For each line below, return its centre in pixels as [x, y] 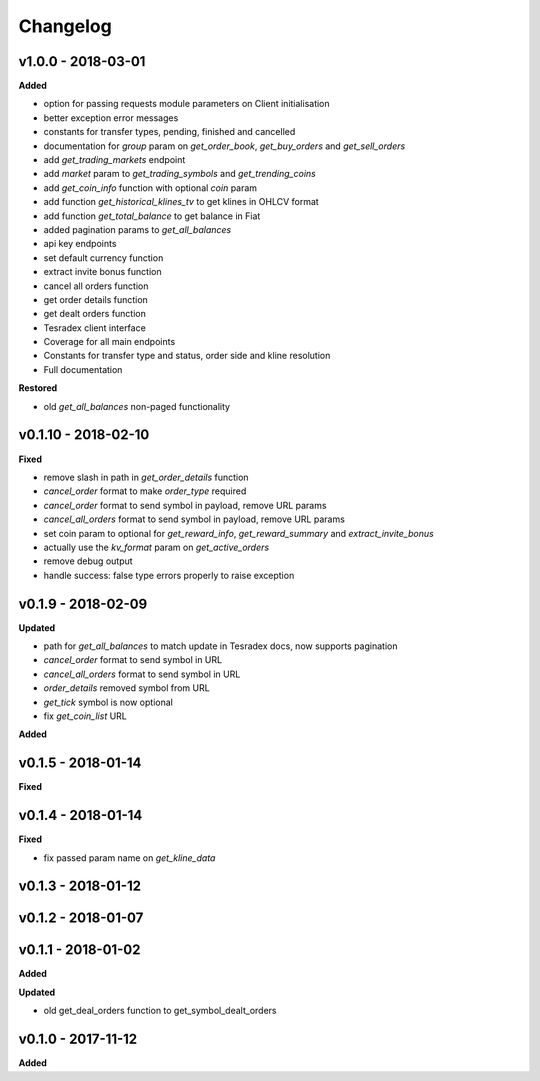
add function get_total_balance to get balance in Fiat [152, 216]
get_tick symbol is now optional [108, 702]
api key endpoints [80, 244]
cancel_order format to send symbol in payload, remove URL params [185, 505]
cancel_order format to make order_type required [145, 491]
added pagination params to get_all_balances [137, 229]
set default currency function [103, 257]
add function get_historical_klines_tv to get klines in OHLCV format [181, 202]
